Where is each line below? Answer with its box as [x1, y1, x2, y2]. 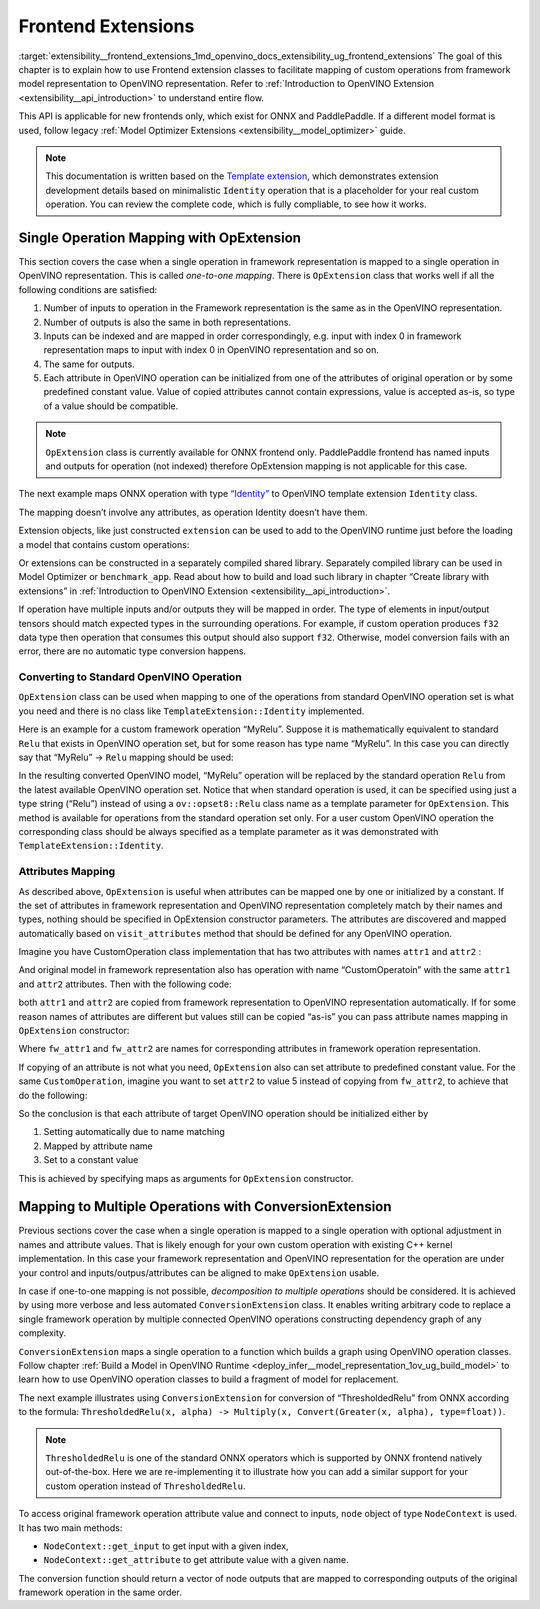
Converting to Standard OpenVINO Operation [18, 670, 242, 684]
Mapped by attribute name [43, 1140, 154, 1152]
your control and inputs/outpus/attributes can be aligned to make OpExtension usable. [18, 1266, 380, 1279]
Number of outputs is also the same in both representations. [43, 316, 292, 328]
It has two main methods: [18, 1521, 123, 1534]
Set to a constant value [43, 1154, 139, 1166]
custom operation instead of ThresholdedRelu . [45, 1480, 246, 1492]
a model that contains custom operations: [18, 538, 190, 550]
